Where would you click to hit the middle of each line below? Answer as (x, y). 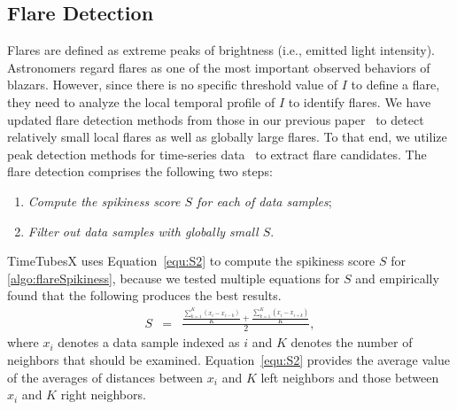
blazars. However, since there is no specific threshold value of (173, 85)
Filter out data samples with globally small (143, 231)
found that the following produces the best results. (144, 295)
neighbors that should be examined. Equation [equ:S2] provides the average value (228, 360)
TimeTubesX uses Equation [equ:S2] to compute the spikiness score (191, 261)
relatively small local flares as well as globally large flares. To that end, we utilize (227, 137)
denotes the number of (352, 342)
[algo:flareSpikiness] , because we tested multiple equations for (174, 278)
